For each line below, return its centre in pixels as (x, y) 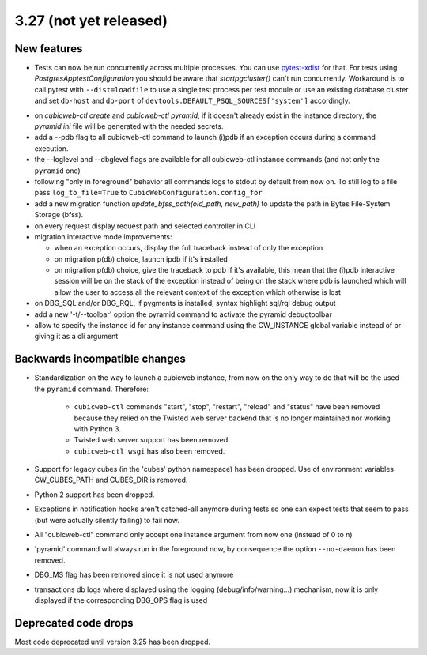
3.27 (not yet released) (91, 21)
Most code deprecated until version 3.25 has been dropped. (113, 642)
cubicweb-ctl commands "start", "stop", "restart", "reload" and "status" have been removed (227, 407)
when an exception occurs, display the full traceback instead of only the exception (189, 248)
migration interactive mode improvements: (104, 236)
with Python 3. (98, 429)
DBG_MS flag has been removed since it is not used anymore (134, 575)
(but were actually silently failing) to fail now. (107, 520)
